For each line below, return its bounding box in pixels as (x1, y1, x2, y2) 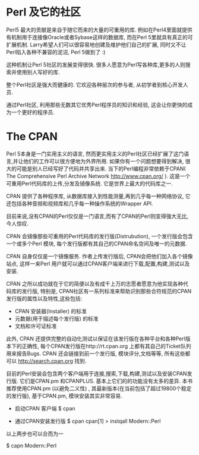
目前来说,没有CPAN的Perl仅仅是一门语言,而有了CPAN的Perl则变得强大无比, (6, 212, 189, 220)
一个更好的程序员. (11, 108, 55, 116)
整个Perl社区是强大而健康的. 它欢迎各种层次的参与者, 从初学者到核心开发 (6, 81, 183, 88)
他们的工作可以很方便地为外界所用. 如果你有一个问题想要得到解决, (23, 157, 184, 165)
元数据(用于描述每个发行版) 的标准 (14, 315, 99, 322)
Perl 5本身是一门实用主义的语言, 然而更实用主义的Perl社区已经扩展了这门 (6, 150, 184, 157)
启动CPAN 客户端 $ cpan (14, 405, 75, 412)
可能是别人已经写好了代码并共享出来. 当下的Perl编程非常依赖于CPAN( (16, 165, 186, 172)
